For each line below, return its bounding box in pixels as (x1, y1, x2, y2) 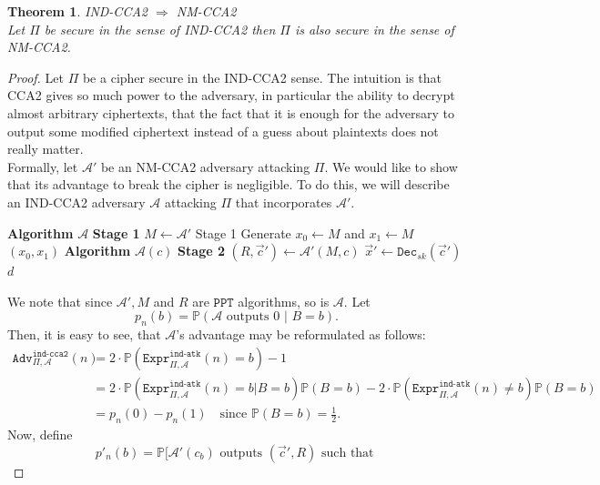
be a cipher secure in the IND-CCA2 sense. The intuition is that (82, 67, 442, 86)
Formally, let (7, 157, 78, 176)
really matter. (7, 139, 84, 158)
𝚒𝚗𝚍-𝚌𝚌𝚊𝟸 (32, 349, 68, 359)
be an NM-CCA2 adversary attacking (100, 157, 310, 176)
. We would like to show (324, 157, 458, 176)
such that (320, 446, 374, 460)
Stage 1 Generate (195, 223, 291, 242)
